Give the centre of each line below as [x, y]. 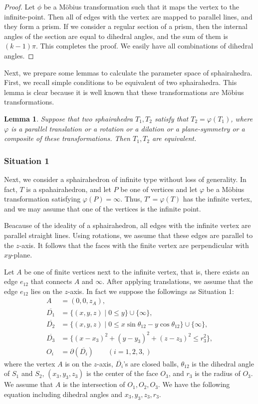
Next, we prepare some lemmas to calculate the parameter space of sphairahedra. [128, 72]
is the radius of [218, 373]
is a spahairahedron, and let [69, 189]
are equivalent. [174, 138]
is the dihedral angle [223, 363]
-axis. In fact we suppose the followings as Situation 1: [151, 291]
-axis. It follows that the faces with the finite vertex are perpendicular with [134, 245]
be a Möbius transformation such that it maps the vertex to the [141, 6]
